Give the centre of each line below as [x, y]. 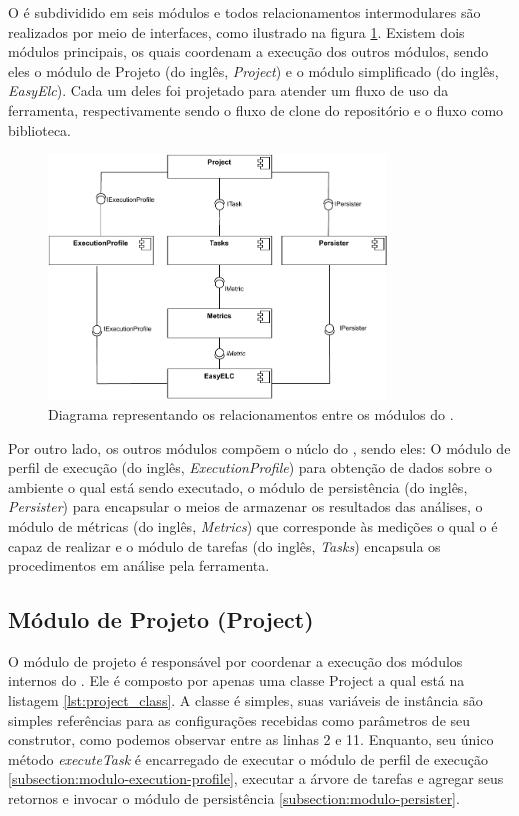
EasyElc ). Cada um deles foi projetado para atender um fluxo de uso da [228, 90]
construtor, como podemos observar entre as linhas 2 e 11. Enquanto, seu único [251, 739]
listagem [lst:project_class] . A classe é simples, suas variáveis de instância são [245, 700]
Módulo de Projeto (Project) [161, 619]
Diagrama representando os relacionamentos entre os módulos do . [251, 413]
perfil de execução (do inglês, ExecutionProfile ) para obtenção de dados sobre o [250, 467]
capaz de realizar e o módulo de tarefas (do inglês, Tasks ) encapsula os [224, 545]
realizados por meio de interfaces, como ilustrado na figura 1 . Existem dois [236, 31]
